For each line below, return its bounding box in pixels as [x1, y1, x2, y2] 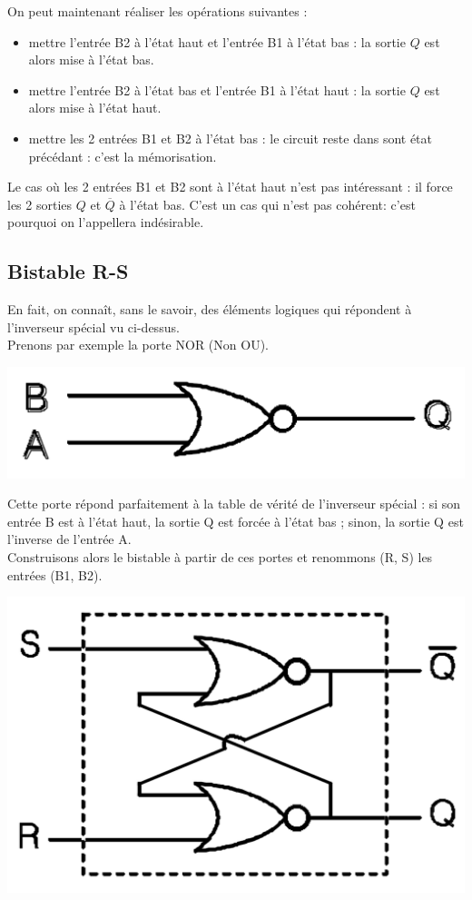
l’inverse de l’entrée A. [7, 529, 132, 549]
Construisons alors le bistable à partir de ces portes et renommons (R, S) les [7, 547, 433, 566]
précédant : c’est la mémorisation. [28, 146, 217, 165]
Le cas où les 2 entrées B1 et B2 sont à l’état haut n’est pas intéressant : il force [7, 177, 453, 196]
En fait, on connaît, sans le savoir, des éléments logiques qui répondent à [7, 300, 412, 319]
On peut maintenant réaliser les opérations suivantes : [7, 2, 308, 20]
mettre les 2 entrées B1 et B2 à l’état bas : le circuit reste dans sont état [28, 128, 433, 147]
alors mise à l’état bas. [28, 50, 154, 69]
